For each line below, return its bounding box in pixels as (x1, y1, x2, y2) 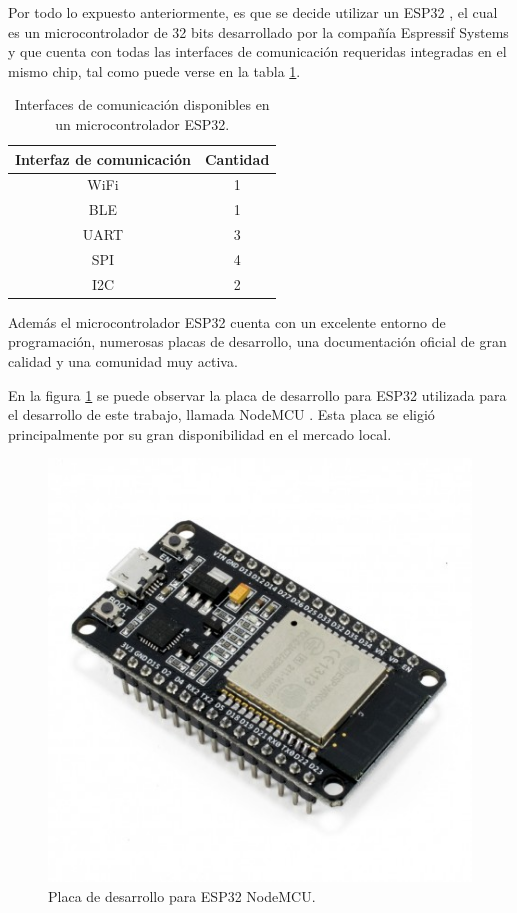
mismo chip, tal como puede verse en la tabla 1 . (8, 60, 301, 81)
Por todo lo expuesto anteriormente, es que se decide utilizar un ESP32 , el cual (8, 2, 498, 22)
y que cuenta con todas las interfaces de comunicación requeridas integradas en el (8, 41, 507, 62)
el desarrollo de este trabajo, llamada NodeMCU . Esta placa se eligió (8, 404, 435, 425)
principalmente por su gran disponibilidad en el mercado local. (8, 423, 392, 444)
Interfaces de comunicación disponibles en (14, 94, 270, 115)
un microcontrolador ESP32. (55, 113, 230, 134)
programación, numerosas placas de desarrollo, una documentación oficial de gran (8, 331, 507, 352)
